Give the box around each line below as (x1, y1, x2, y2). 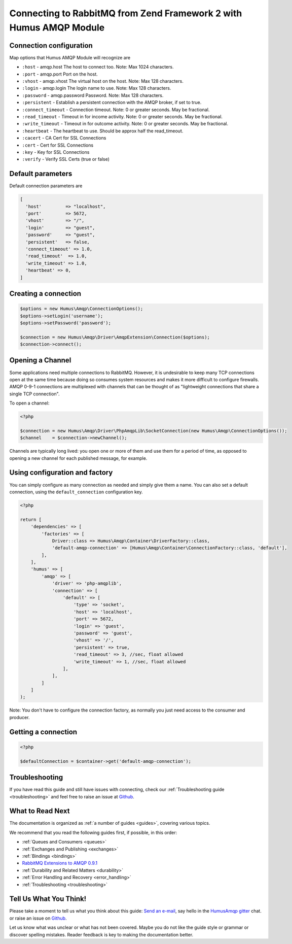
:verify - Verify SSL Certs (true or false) (22, 156, 110, 162)
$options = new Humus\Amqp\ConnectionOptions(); (20, 306, 143, 312)
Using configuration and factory (9, 468, 113, 477)
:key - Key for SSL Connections (22, 149, 90, 155)
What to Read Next (9, 807, 70, 816)
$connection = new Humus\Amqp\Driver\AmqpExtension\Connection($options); (20, 334, 210, 340)
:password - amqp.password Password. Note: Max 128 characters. (22, 92, 164, 98)
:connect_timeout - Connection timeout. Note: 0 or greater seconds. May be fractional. (22, 107, 210, 113)
